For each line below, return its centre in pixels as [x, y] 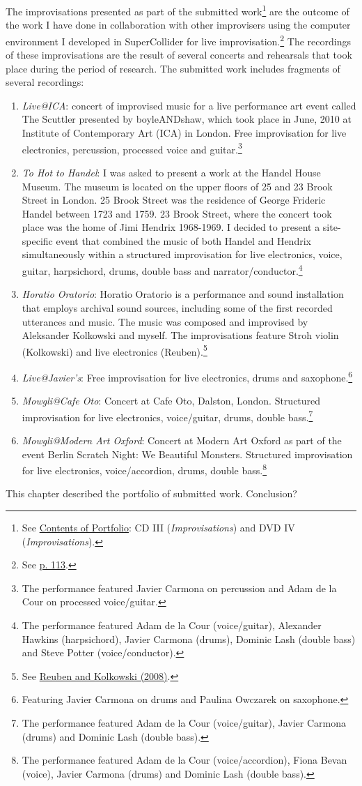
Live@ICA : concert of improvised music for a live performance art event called [189, 105]
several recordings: [45, 82]
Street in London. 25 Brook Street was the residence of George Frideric [174, 200]
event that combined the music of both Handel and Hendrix [183, 240]
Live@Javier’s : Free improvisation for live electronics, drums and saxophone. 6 [187, 376]
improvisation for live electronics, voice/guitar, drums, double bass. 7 [167, 416]
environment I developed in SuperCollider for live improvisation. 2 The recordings [178, 40]
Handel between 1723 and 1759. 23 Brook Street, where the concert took [177, 213]
